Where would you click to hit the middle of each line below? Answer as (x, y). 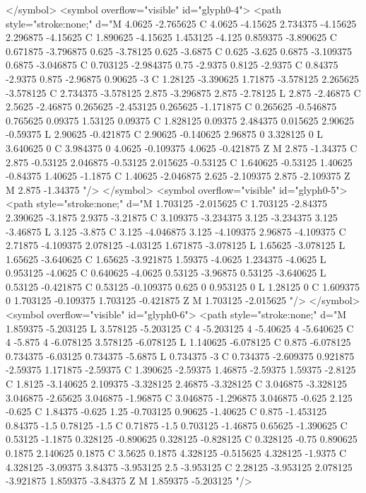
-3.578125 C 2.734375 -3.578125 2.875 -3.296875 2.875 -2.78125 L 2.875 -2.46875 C (183, 92)
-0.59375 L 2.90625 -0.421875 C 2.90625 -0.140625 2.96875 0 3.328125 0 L (165, 134)
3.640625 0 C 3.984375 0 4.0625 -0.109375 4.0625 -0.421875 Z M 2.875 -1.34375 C (182, 147)
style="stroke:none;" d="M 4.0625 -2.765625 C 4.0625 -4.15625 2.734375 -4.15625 (181, 23)
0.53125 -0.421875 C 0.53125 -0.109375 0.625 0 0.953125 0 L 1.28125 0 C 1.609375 (183, 286)
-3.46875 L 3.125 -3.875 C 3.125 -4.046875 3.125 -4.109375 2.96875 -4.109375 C (176, 231)
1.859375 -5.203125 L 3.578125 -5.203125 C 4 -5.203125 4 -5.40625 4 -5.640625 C (180, 328)
